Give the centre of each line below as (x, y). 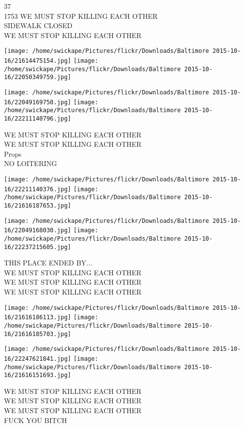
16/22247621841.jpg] (38, 359)
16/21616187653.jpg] (38, 205)
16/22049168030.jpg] (38, 231)
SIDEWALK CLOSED (38, 25)
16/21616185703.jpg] (38, 334)
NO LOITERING (31, 163)
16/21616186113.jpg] (38, 318)
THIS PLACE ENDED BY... (48, 263)
